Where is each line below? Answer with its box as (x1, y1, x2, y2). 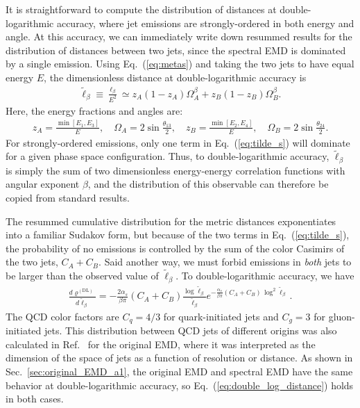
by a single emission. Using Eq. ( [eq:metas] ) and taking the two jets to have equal (6, 56, 354, 71)
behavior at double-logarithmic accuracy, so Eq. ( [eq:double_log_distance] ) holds (6, 377, 354, 392)
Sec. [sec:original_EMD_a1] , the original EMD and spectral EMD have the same (6, 364, 353, 378)
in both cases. (6, 391, 64, 406)
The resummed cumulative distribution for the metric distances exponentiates (6, 213, 336, 228)
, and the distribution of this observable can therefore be (87, 177, 329, 191)
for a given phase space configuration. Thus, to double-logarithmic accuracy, (6, 149, 329, 163)
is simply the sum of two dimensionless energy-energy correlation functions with (6, 163, 345, 177)
